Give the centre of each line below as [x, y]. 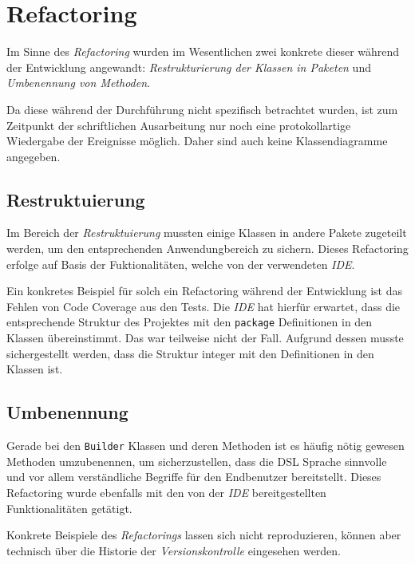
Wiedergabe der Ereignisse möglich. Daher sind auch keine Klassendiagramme [197, 141]
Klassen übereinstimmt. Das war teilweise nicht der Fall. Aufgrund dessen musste [205, 338]
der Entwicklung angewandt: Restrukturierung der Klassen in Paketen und [189, 67]
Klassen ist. [35, 369]
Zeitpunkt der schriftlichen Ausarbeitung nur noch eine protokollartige [179, 125]
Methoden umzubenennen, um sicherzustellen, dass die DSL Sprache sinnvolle [197, 461]
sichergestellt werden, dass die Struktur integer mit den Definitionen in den [190, 353]
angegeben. [34, 156]
